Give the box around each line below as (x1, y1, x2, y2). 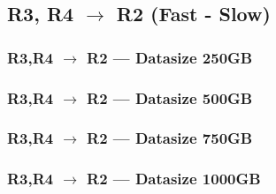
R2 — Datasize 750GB (87, 127, 253, 149)
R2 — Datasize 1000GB (87, 168, 261, 190)
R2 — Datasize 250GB (87, 46, 253, 68)
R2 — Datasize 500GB (87, 86, 253, 108)
